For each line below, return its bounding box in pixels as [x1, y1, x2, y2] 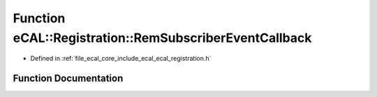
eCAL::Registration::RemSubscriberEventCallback [13, 30, 312, 45]
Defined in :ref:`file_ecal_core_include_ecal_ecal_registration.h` [30, 54, 212, 63]
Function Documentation [13, 73, 124, 84]
